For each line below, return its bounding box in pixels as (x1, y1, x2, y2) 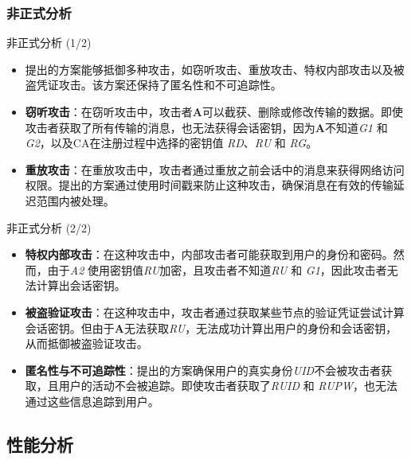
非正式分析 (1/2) (6, 34, 92, 51)
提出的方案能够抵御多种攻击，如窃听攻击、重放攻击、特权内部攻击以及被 (25, 60, 405, 77)
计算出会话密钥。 (36, 277, 126, 294)
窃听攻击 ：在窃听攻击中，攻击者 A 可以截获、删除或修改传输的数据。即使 (25, 103, 403, 119)
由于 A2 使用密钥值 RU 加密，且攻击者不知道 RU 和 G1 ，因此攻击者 (47, 261, 387, 278)
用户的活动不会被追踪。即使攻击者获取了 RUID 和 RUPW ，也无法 (58, 377, 398, 394)
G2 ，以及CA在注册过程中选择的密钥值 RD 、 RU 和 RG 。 (25, 134, 318, 151)
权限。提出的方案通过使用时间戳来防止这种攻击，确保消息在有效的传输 (25, 177, 393, 193)
